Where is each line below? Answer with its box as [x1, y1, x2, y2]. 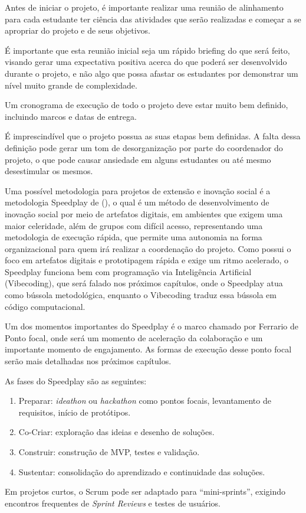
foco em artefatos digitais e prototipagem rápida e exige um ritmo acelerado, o [5, 254, 288, 266]
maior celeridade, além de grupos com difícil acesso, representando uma [5, 219, 263, 231]
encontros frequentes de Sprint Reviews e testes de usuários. [5, 496, 221, 509]
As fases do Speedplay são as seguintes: [5, 374, 147, 387]
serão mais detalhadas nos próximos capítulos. [5, 355, 172, 367]
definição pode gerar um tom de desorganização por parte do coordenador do [5, 141, 283, 153]
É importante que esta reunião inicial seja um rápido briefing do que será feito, [5, 44, 290, 56]
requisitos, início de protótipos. [18, 406, 131, 418]
